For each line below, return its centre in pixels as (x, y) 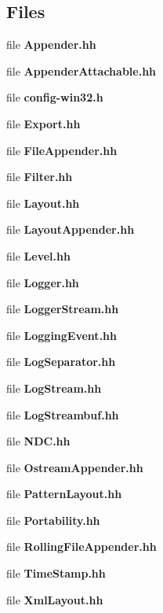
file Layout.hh (43, 203)
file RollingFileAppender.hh (81, 547)
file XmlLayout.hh (55, 599)
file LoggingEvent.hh (62, 335)
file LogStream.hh (54, 388)
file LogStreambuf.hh (63, 414)
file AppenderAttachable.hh (81, 70)
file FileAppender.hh (62, 150)
